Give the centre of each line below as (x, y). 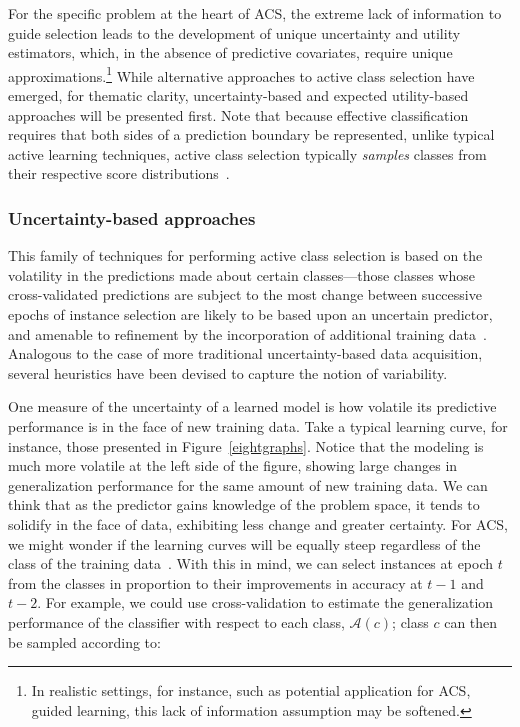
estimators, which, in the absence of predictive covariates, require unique (230, 52)
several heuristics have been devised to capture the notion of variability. (228, 372)
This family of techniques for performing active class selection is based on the (245, 255)
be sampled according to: (84, 641)
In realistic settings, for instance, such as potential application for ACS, (251, 690)
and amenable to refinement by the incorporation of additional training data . (247, 333)
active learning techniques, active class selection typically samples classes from (247, 153)
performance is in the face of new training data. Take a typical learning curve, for (258, 425)
